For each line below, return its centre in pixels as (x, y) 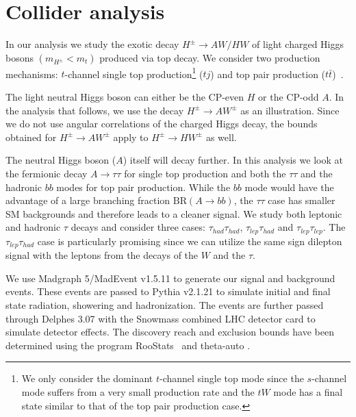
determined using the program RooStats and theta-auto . (128, 345)
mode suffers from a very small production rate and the (138, 391)
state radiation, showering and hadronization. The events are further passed (165, 305)
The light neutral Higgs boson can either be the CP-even (125, 96)
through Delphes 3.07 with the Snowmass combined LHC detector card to (161, 318)
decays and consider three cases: (138, 227)
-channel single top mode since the (232, 378)
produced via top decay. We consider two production (210, 57)
